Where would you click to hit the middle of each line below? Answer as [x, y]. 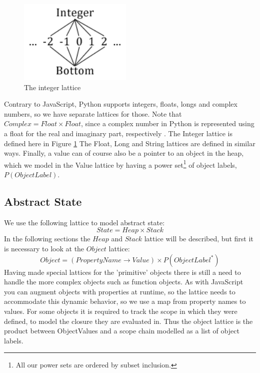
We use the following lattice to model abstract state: [84, 222]
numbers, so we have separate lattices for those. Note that [93, 113]
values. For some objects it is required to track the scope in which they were [121, 311]
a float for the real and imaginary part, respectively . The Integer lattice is [118, 133]
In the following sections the [47, 239]
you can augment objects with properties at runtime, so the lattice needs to [120, 291]
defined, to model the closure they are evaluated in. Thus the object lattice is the [128, 321]
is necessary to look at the [44, 248]
